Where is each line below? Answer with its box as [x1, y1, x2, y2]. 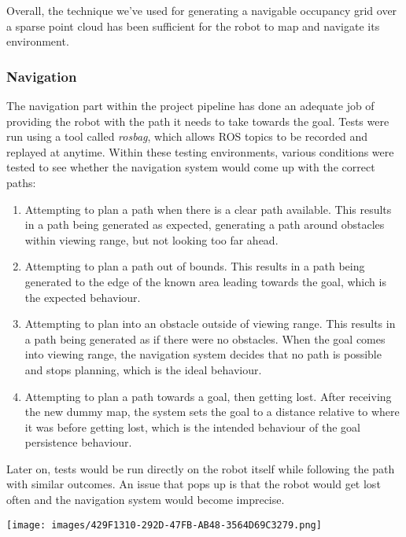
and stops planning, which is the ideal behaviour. [24, 361, 262, 377]
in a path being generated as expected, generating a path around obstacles [24, 216, 385, 233]
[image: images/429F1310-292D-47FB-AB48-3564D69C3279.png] [6, 519, 322, 531]
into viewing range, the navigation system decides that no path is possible [24, 346, 382, 362]
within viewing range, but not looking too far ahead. [24, 231, 279, 248]
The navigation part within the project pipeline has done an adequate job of [6, 97, 375, 113]
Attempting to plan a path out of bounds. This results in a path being [24, 258, 365, 274]
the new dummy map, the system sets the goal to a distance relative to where [24, 403, 400, 420]
